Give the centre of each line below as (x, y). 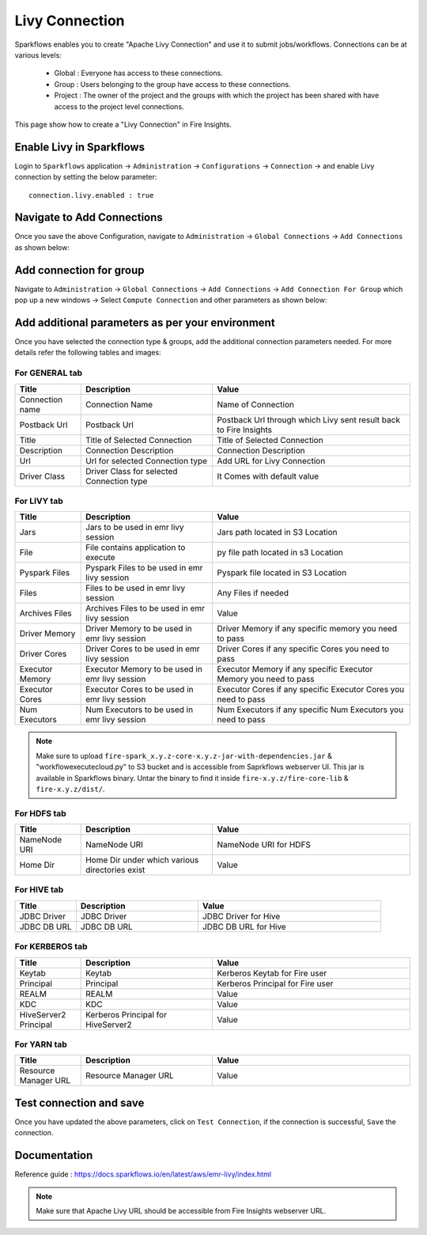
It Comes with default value (268, 476)
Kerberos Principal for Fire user (275, 983)
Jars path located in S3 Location (277, 532)
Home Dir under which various (142, 860)
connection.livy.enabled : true (91, 195)
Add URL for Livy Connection (271, 460)
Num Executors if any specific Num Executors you (310, 710)
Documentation (54, 1155)
